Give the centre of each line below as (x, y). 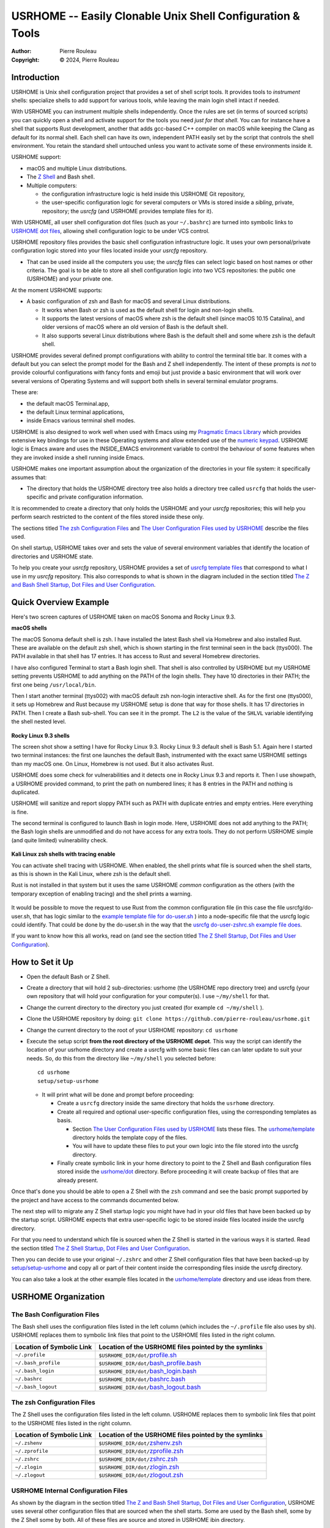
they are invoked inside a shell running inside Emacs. (78, 457)
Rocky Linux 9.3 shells (41, 735)
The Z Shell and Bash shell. (61, 177)
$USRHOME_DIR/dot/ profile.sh (138, 1355)
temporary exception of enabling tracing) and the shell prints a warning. (102, 894)
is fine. (20, 812)
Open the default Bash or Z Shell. (68, 976)
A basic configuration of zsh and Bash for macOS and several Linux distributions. (129, 301)
